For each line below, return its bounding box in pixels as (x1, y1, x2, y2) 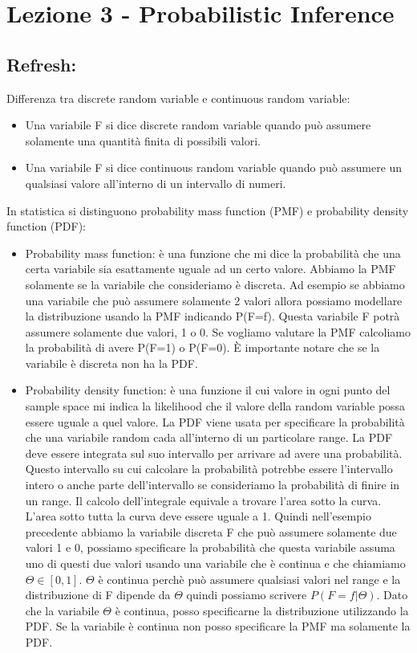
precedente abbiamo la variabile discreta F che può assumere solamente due (25, 523, 397, 540)
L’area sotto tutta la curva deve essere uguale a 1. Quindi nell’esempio (25, 508, 371, 524)
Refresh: (6, 51, 77, 76)
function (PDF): (6, 218, 87, 235)
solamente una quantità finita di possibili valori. (25, 132, 261, 149)
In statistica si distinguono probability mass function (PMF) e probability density (6, 202, 409, 218)
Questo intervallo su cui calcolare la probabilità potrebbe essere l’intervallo (25, 460, 393, 477)
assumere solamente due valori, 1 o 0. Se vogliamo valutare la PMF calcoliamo (25, 323, 411, 340)
